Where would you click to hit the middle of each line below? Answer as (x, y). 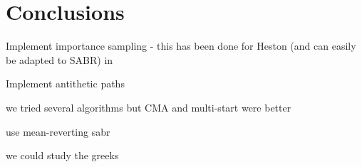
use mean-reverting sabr (58, 131)
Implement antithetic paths (65, 83)
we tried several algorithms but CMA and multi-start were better (149, 107)
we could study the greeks (62, 155)
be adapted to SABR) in (60, 59)
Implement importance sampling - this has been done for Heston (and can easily (181, 46)
